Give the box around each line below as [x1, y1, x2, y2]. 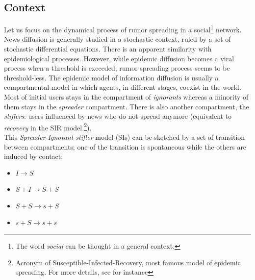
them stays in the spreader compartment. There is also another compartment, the [4, 101, 249, 111]
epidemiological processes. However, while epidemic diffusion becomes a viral [4, 53, 234, 63]
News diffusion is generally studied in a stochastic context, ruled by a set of [4, 34, 231, 44]
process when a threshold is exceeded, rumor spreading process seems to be [4, 63, 230, 73]
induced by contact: [4, 151, 63, 161]
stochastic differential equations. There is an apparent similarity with [4, 44, 212, 54]
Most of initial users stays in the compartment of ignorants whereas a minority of [4, 92, 249, 102]
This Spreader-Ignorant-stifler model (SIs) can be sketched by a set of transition [4, 132, 245, 142]
